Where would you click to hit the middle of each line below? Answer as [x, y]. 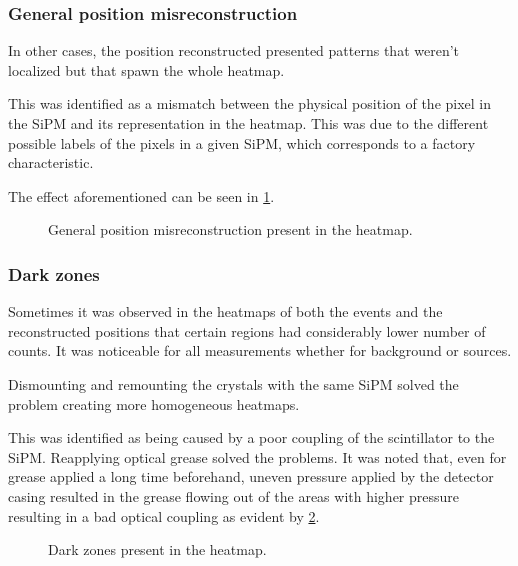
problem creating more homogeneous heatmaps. [154, 403]
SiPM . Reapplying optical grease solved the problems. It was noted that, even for [257, 456]
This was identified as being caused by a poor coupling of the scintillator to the [251, 437]
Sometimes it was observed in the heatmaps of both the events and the [225, 311]
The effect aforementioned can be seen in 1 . [141, 195]
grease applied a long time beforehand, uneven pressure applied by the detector [251, 476]
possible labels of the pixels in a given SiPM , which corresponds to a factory [242, 142]
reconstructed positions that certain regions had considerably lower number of [247, 330]
